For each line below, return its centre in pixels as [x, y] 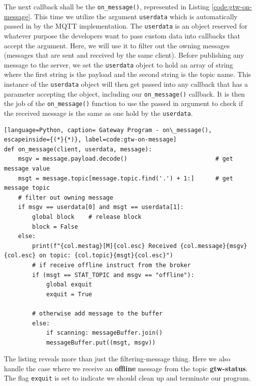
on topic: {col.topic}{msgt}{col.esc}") [106, 256]
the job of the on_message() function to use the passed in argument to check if [124, 103]
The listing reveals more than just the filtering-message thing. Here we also [117, 359]
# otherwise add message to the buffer [97, 313]
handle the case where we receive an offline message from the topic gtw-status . [126, 368]
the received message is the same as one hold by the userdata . [98, 113]
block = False [55, 227]
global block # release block [87, 217]
